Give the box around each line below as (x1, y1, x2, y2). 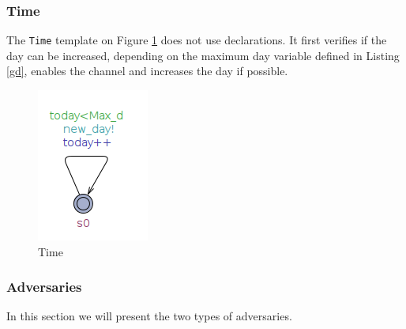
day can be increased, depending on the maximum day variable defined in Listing (6, 47, 400, 63)
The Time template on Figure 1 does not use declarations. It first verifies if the (6, 32, 387, 48)
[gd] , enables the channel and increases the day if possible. (6, 62, 288, 79)
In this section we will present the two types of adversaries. (6, 308, 292, 324)
